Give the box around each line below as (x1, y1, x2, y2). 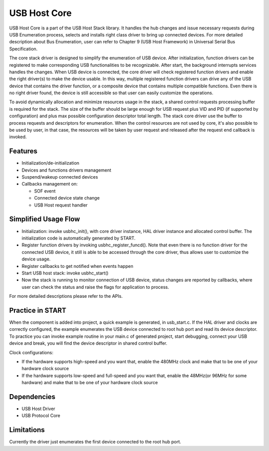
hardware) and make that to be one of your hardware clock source (21, 380, 158, 386)
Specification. (9, 45, 38, 52)
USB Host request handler (34, 202, 88, 208)
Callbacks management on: (21, 181, 78, 187)
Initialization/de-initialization (21, 160, 80, 166)
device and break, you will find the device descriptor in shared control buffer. (9, 340, 168, 346)
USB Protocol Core (21, 413, 61, 419)
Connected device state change (34, 195, 100, 201)
